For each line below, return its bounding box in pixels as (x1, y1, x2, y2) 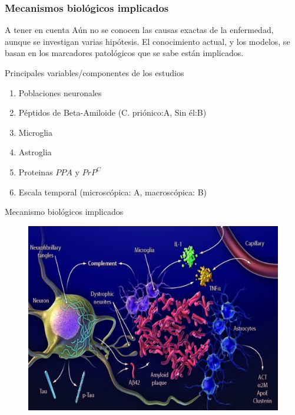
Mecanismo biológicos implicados (5, 205, 124, 218)
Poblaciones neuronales (18, 86, 102, 99)
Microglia (18, 126, 53, 138)
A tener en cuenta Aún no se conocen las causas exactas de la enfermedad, (5, 24, 274, 36)
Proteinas (18, 165, 53, 178)
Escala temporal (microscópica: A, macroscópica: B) (18, 185, 207, 198)
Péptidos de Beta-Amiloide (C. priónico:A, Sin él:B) (18, 106, 207, 119)
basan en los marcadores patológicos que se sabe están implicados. (5, 47, 244, 59)
